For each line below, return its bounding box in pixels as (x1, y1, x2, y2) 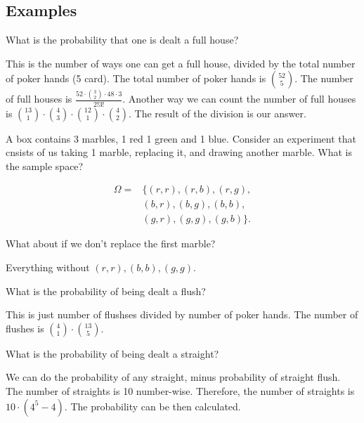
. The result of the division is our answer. (129, 105, 306, 120)
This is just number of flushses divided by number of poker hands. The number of (6, 307, 358, 322)
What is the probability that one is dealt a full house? (6, 32, 239, 47)
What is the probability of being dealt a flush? (6, 283, 206, 298)
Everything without (6, 260, 90, 274)
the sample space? (6, 158, 84, 173)
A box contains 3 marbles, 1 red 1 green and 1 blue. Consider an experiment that (6, 131, 356, 145)
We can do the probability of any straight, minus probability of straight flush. (6, 370, 341, 384)
